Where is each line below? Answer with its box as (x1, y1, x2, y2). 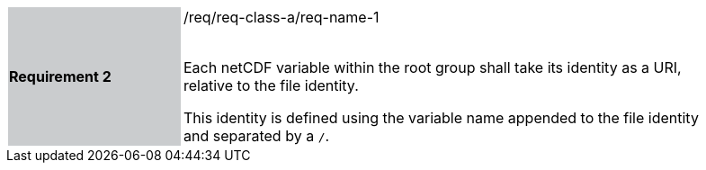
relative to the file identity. (183, 76, 359, 94)
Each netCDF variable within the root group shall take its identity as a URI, (183, 58, 682, 76)
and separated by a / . (183, 127, 330, 145)
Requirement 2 (9, 67, 112, 85)
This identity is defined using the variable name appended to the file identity (183, 109, 699, 127)
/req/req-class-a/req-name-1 (183, 8, 380, 26)
